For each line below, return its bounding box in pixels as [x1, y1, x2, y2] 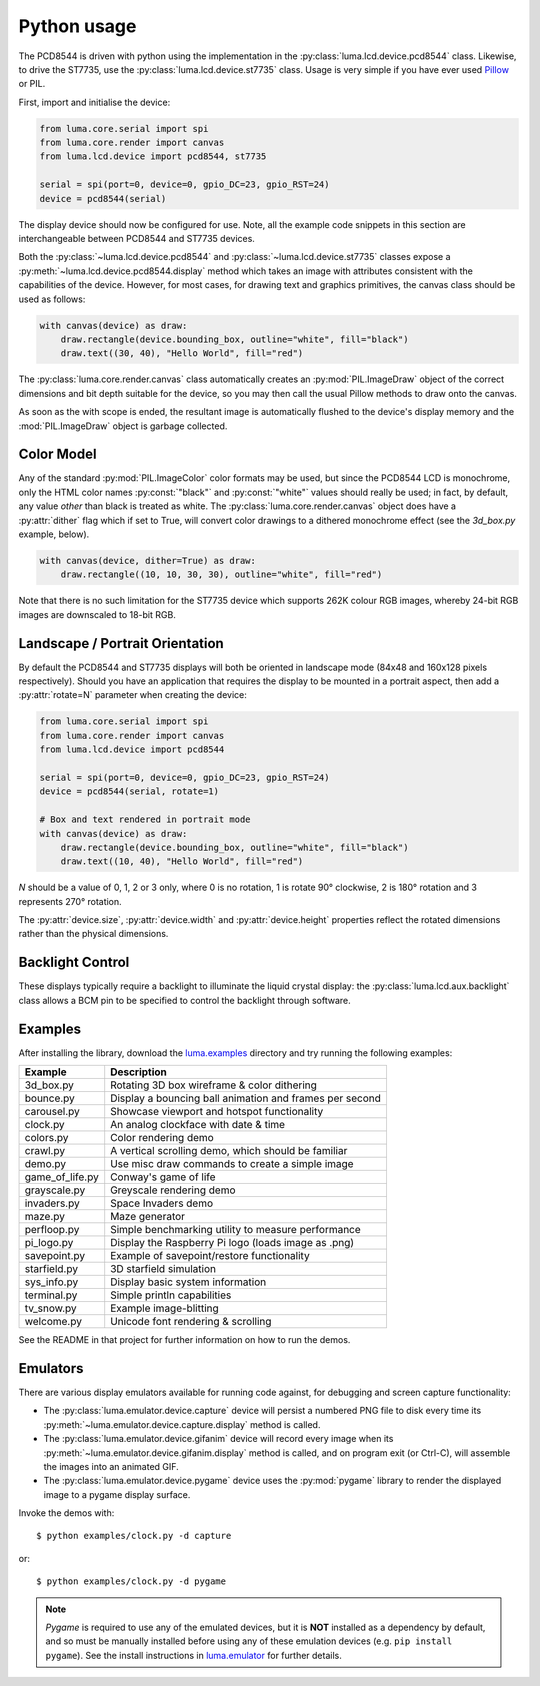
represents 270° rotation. [18, 895, 122, 907]
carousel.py [24, 1105, 80, 1119]
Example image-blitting [110, 1301, 219, 1315]
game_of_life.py [24, 1170, 99, 1184]
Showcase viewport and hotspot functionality [110, 1105, 324, 1119]
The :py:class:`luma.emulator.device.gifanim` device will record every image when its [43, 1433, 394, 1445]
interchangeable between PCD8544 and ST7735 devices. [18, 233, 255, 245]
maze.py [24, 1210, 65, 1224]
